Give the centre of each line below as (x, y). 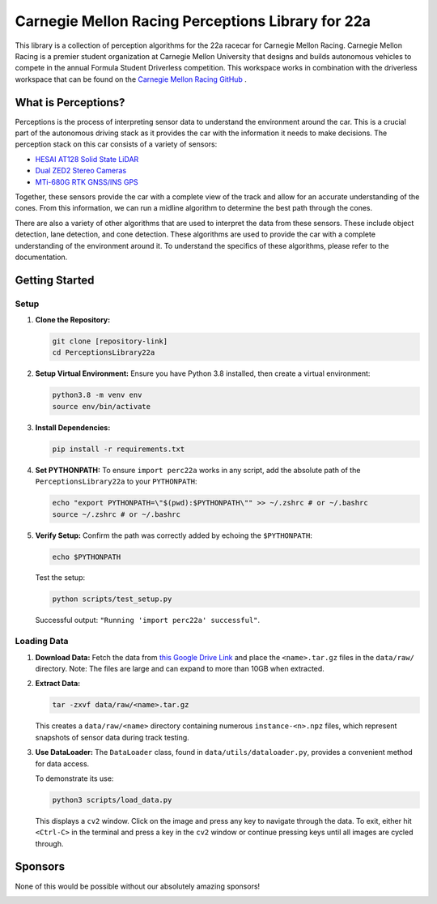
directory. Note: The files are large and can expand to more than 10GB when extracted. (180, 668)
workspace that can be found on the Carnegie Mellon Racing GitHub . (131, 79)
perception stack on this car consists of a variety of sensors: (116, 144)
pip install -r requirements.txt (119, 449)
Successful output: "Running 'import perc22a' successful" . (148, 620)
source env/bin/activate (102, 406)
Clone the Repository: (73, 320)
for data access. (62, 763)
